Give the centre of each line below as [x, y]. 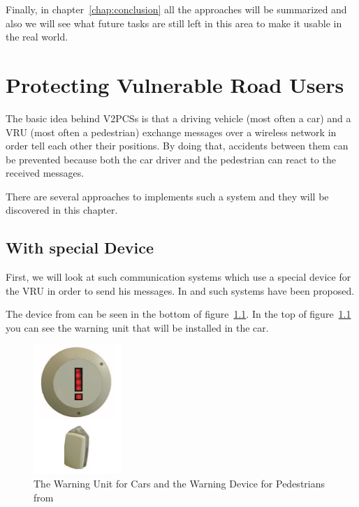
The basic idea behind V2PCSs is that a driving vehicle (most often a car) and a [178, 118]
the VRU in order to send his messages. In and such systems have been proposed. [180, 290]
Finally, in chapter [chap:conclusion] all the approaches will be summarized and [176, 9]
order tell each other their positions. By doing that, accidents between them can [177, 146]
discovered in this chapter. [62, 210]
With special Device [80, 248]
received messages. [45, 173]
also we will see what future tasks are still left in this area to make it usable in [174, 23]
